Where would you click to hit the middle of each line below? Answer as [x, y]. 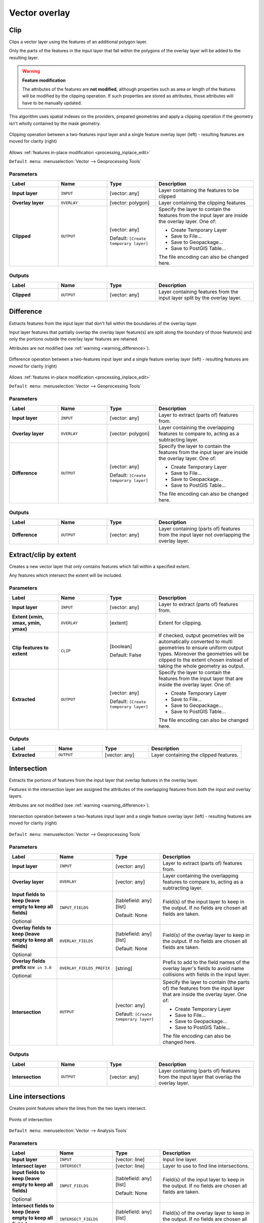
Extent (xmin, [28, 617]
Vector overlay [40, 13]
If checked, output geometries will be [201, 635]
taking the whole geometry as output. [202, 666]
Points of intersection [31, 1119]
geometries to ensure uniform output [201, 648]
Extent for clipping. [180, 623]
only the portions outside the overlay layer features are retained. [74, 339]
